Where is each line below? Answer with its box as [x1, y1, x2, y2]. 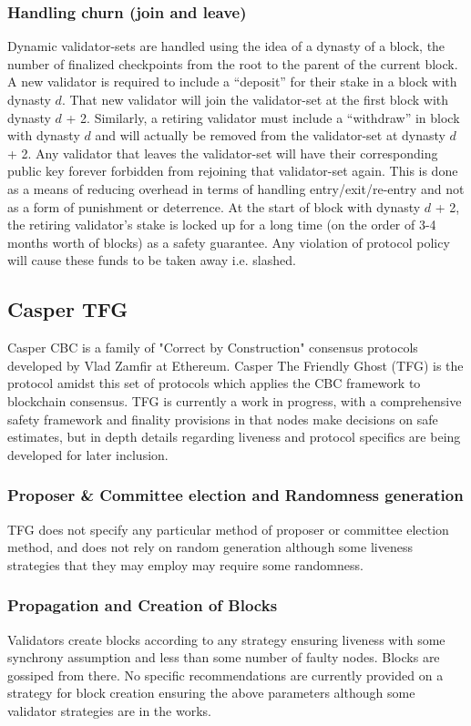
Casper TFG [7, 295, 128, 323]
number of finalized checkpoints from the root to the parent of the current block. [7, 54, 458, 73]
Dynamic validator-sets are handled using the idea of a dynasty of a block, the [7, 36, 445, 56]
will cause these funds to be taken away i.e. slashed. [7, 251, 296, 270]
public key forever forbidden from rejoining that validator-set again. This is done [7, 161, 458, 180]
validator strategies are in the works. [7, 700, 211, 720]
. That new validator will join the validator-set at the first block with [61, 90, 449, 108]
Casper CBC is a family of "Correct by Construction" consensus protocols [7, 338, 418, 357]
